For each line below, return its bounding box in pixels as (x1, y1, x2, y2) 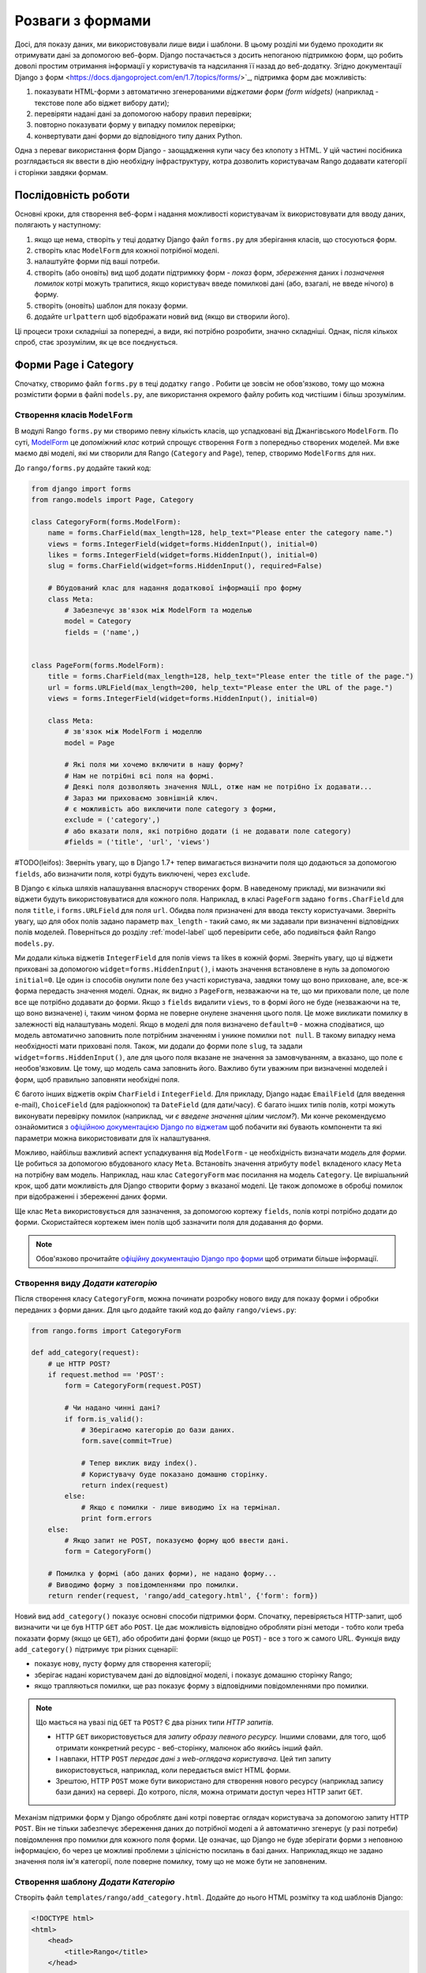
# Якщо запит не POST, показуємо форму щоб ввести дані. (64, 1536, 290, 1544)
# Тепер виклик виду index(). (80, 1458, 198, 1468)
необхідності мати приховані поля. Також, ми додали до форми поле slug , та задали (14, 1042, 303, 1051)
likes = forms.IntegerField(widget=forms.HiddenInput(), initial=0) (47, 550, 319, 560)
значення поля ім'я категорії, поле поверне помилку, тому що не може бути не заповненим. (14, 1857, 327, 1866)
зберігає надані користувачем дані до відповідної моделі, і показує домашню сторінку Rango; (34, 1670, 353, 1679)
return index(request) (80, 1481, 169, 1489)
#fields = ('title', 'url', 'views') (64, 837, 211, 847)
